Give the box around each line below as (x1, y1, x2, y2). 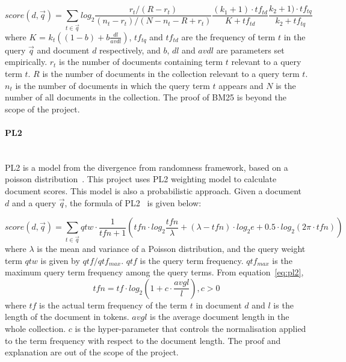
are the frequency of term (181, 30, 276, 43)
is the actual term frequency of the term (39, 298, 188, 311)
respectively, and (99, 43, 161, 56)
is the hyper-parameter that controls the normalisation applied (75, 322, 306, 334)
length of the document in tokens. (5, 310, 129, 323)
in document (196, 298, 242, 311)
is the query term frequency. (140, 254, 244, 266)
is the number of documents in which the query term (15, 79, 210, 91)
